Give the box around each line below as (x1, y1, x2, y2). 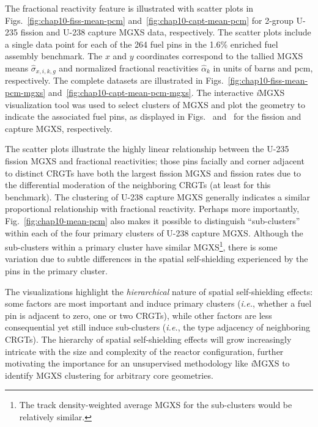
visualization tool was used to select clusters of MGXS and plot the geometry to (5, 98, 306, 111)
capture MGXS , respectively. (5, 122, 113, 134)
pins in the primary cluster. (5, 264, 108, 277)
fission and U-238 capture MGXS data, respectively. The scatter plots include (20, 26, 311, 38)
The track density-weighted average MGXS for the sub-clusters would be (19, 398, 292, 411)
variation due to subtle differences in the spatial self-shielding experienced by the (5, 252, 308, 265)
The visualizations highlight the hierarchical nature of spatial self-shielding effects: (5, 285, 313, 297)
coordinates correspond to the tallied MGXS (136, 49, 303, 62)
